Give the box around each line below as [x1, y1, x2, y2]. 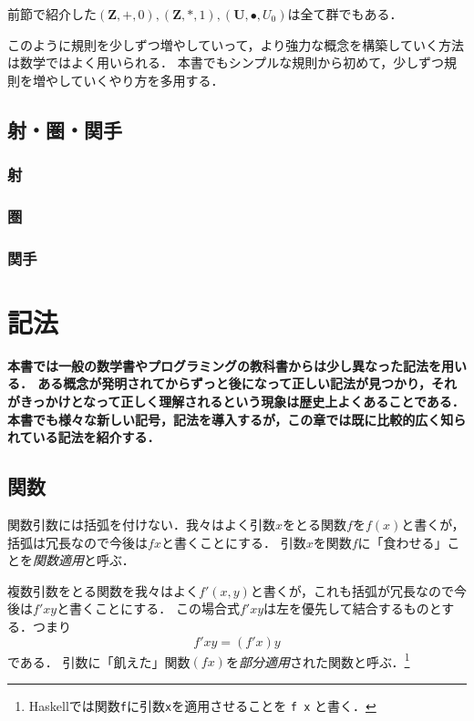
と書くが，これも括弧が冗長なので [250, 581, 454, 600]
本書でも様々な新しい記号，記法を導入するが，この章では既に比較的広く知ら [7, 409, 467, 428]
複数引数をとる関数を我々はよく [7, 581, 199, 600]
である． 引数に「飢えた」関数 [7, 652, 191, 671]
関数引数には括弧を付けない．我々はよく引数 [7, 514, 275, 533]
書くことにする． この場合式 [69, 599, 240, 618]
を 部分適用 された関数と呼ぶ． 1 [225, 649, 410, 671]
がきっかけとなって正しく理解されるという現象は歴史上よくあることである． [7, 392, 465, 410]
